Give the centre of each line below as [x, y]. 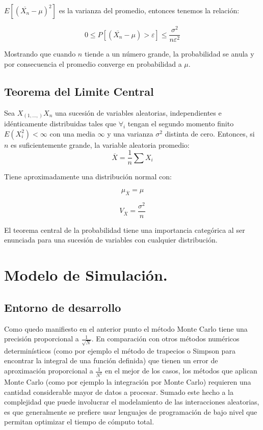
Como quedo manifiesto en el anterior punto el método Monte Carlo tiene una [126, 328]
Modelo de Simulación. [86, 275]
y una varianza [130, 133]
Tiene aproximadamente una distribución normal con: [88, 177]
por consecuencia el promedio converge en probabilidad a [93, 63]
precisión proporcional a [42, 339]
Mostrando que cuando [40, 54]
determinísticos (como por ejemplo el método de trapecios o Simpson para [120, 350]
